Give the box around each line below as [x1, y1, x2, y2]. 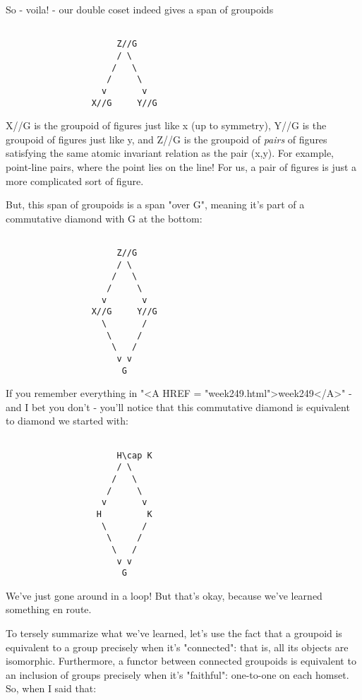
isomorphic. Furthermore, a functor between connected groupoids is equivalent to [6, 653, 356, 668]
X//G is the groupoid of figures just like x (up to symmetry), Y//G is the [6, 118, 327, 133]
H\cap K [116, 450, 152, 461]
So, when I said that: [6, 681, 97, 696]
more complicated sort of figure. [6, 173, 144, 188]
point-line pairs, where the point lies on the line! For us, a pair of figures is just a [6, 159, 357, 174]
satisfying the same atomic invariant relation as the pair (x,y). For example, [6, 146, 334, 160]
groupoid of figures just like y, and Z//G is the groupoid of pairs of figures [6, 131, 327, 146]
